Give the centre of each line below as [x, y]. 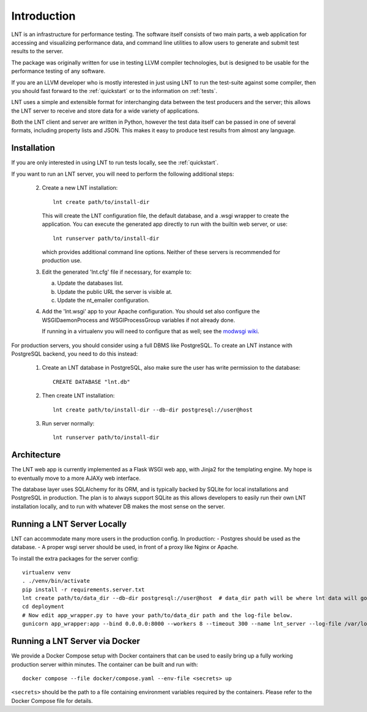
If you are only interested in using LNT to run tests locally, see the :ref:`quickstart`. [115, 163]
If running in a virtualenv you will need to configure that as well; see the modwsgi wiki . [150, 331]
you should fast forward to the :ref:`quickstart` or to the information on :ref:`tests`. [114, 91]
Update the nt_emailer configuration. [103, 301]
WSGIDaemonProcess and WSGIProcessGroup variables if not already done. [139, 320]
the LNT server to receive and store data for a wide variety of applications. [105, 111]
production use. [62, 261]
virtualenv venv [46, 572]
